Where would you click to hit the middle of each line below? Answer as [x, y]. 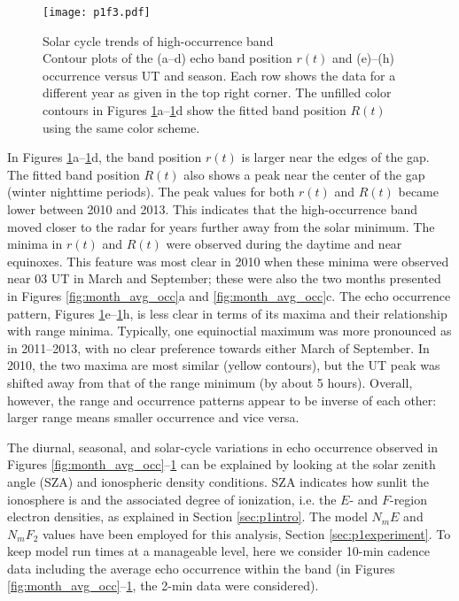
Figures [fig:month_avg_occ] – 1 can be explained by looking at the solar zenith [222, 464]
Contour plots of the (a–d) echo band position [167, 58]
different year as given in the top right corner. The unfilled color [217, 92]
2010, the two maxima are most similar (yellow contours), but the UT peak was [224, 365]
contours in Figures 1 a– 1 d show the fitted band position [194, 110]
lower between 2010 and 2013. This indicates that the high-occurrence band [213, 209]
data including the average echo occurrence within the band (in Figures [201, 568]
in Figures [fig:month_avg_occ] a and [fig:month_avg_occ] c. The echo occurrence [229, 295]
